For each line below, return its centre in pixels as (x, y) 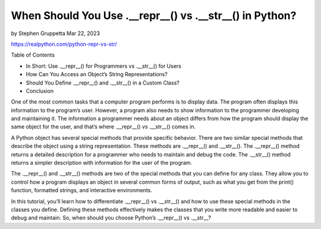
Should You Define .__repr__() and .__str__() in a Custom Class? (103, 83)
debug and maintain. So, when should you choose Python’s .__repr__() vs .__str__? (111, 218)
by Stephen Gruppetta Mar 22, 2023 (56, 33)
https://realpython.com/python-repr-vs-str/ (64, 44)
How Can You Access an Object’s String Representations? (97, 74)
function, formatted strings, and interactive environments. (82, 190)
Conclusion (40, 91)
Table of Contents (33, 55)
